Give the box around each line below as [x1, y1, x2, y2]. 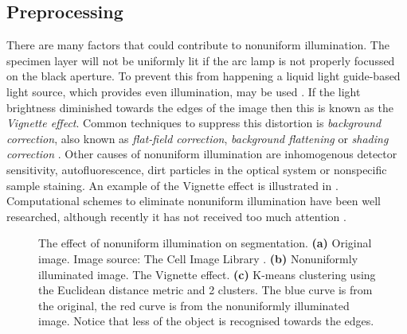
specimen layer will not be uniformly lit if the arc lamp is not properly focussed [6, 52, 395, 68]
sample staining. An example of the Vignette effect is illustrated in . [6, 177, 339, 193]
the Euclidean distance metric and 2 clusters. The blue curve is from [38, 282, 373, 298]
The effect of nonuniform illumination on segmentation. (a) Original [38, 235, 372, 251]
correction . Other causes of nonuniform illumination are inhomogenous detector [6, 146, 397, 162]
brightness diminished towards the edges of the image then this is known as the [6, 99, 393, 115]
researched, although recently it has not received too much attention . [6, 208, 346, 224]
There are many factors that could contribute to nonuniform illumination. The [6, 37, 389, 53]
